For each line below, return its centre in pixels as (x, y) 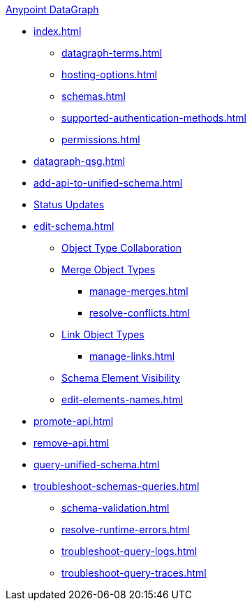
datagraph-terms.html (112, 53)
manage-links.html (132, 356)
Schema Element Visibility (121, 378)
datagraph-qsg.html (80, 161)
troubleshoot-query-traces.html (134, 573)
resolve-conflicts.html (140, 313)
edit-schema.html (74, 226)
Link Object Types (103, 334)
